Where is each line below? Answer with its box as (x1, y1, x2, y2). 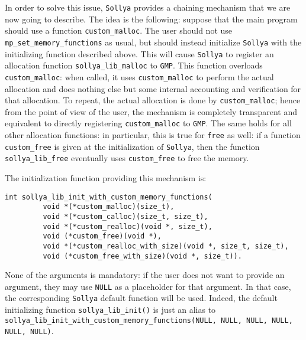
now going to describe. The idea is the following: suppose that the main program (5, 12, 298, 25)
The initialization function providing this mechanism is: (5, 172, 207, 184)
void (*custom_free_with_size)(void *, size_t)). (43, 251, 242, 260)
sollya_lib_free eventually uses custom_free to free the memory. (5, 152, 249, 164)
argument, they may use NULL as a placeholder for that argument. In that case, (5, 280, 291, 292)
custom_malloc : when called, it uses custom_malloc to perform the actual (5, 70, 274, 83)
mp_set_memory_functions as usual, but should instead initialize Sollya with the (5, 35, 302, 48)
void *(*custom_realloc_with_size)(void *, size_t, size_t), (43, 241, 289, 250)
